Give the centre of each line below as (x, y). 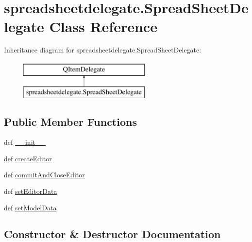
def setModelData (30, 207)
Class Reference (103, 26)
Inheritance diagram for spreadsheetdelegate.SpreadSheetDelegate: (103, 50)
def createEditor (28, 158)
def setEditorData (31, 191)
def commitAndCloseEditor (44, 175)
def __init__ (25, 142)
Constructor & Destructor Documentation (112, 233)
